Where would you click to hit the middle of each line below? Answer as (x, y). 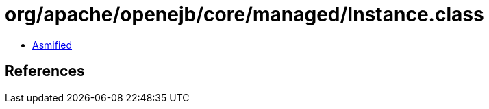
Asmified (52, 45)
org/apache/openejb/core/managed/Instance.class (244, 14)
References (45, 71)
